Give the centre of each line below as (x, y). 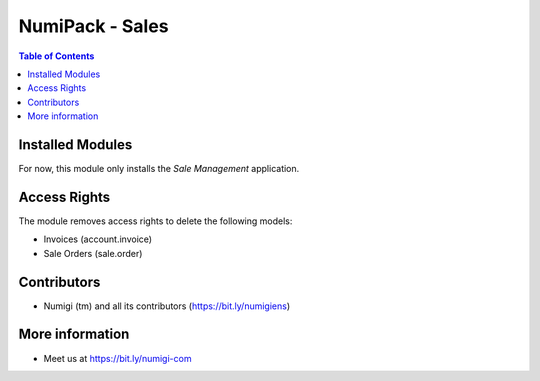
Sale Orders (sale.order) (93, 253)
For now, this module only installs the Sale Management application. (159, 169)
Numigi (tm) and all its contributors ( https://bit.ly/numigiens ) (167, 306)
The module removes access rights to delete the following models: (155, 221)
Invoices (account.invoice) (98, 239)
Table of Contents (56, 56)
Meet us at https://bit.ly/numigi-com (117, 358)
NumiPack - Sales (93, 26)
